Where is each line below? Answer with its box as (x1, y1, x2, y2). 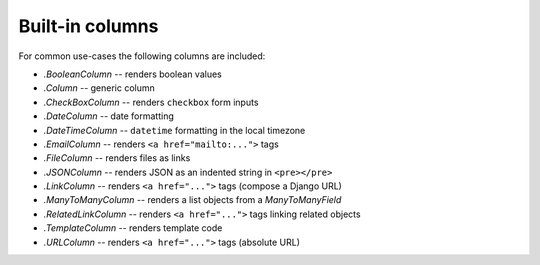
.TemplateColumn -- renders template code (43, 222, 223, 234)
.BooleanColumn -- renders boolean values (43, 68, 222, 80)
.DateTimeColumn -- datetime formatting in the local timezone (43, 124, 306, 136)
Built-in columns (18, 15, 159, 37)
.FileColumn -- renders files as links (43, 152, 191, 164)
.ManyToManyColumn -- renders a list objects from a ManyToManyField (43, 194, 342, 206)
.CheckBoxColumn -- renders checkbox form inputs (43, 96, 259, 108)
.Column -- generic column (43, 82, 155, 94)
